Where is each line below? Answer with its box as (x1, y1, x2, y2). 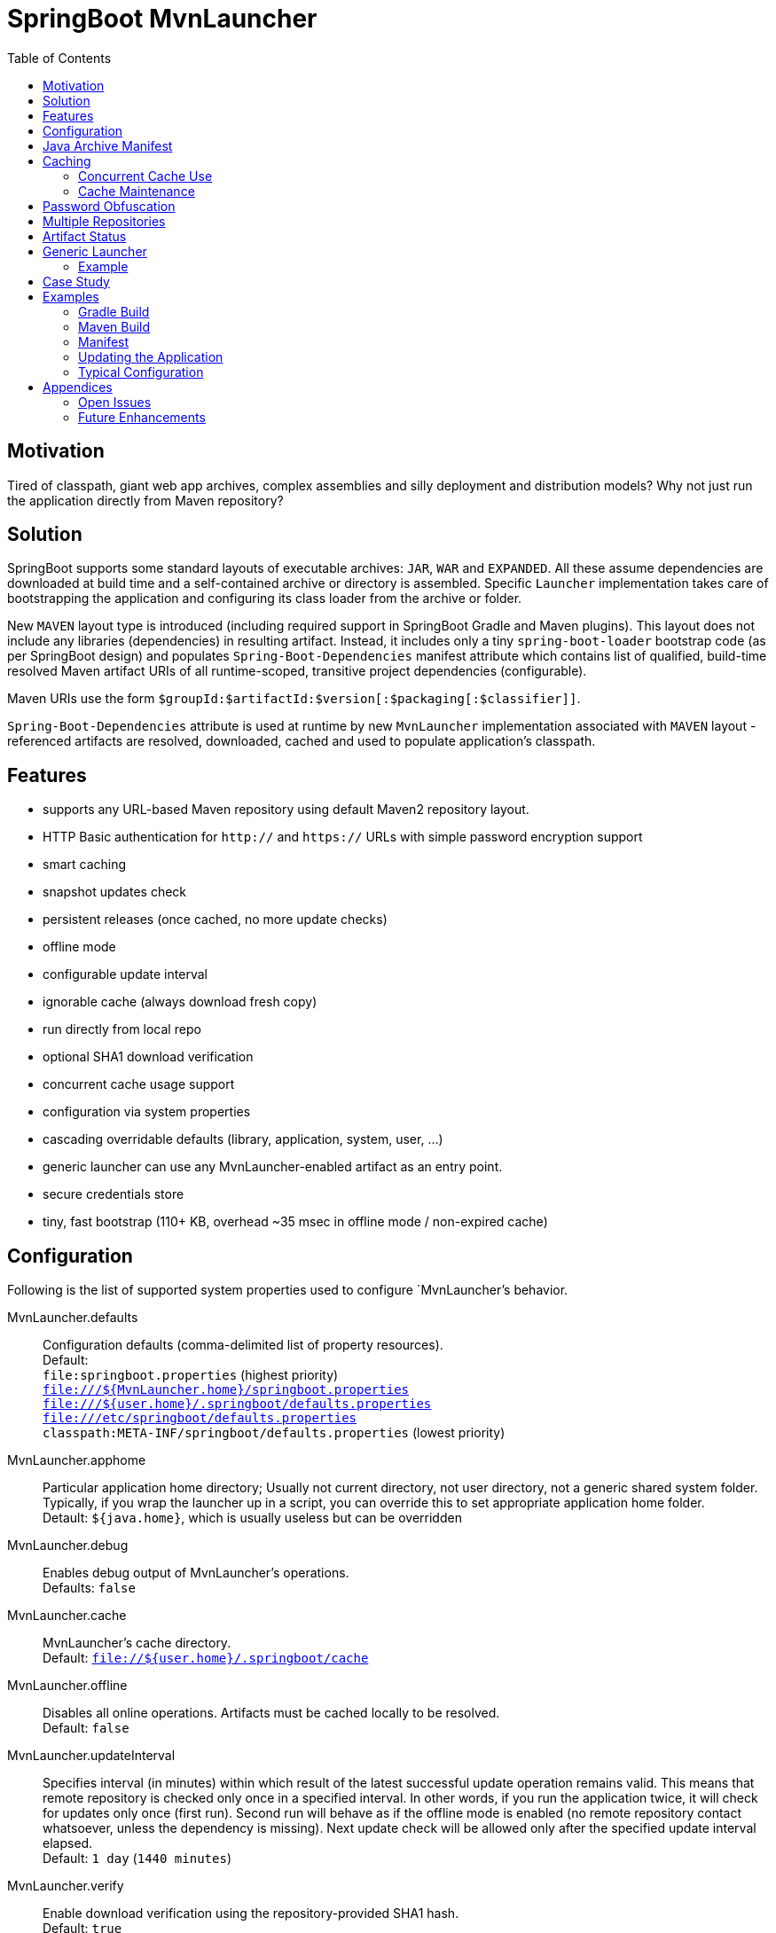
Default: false (43, 1720, 129, 1736)
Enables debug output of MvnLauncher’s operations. (43, 1565, 349, 1581)
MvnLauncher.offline (7, 1678, 128, 1694)
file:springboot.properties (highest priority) (43, 1367, 339, 1383)
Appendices (43, 379, 113, 395)
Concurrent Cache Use (78, 168, 213, 184)
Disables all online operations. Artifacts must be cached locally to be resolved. (43, 1705, 500, 1721)
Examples (43, 288, 99, 304)
